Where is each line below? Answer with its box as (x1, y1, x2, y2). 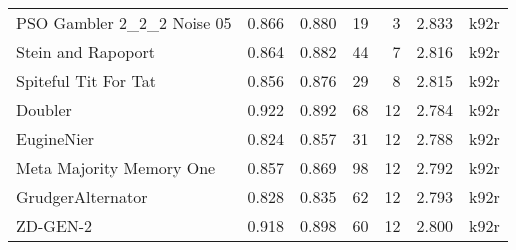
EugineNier (16, 127, 95, 150)
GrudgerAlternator (16, 185, 148, 208)
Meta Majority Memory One (16, 156, 216, 179)
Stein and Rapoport (16, 40, 155, 63)
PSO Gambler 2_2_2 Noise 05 (16, 11, 232, 34)
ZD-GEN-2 (16, 214, 93, 237)
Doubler (16, 98, 72, 121)
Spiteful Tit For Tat (16, 69, 156, 92)
